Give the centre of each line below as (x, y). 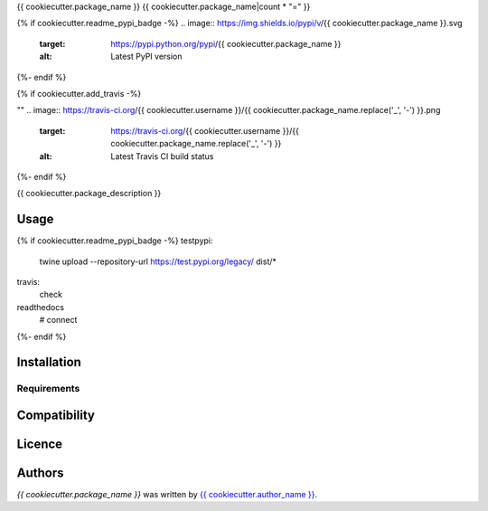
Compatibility (56, 415)
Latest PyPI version (146, 57)
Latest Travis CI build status (162, 156)
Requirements (48, 389)
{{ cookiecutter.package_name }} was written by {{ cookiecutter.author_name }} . (167, 495)
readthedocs (41, 307)
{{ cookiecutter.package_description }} (89, 194)
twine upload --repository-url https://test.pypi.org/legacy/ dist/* (158, 261)
